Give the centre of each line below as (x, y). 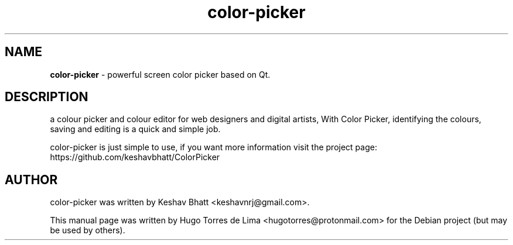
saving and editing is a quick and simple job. (135, 129)
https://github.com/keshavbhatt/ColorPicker (135, 157)
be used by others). (88, 230)
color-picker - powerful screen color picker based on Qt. (160, 74)
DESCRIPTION (47, 97)
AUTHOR (31, 180)
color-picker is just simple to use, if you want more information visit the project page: (213, 147)
